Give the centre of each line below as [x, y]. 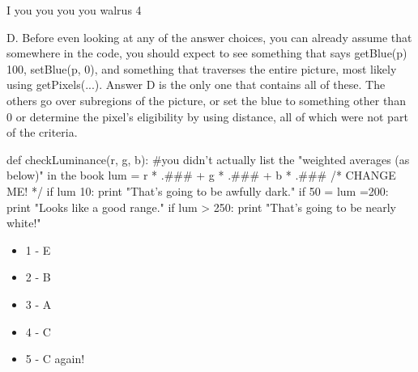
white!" [24, 223]
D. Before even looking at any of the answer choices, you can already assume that [209, 37]
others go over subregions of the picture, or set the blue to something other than [206, 100]
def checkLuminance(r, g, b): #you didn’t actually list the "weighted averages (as [208, 159]
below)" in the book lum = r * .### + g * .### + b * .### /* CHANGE [201, 175]
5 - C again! [55, 359]
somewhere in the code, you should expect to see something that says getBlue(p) [207, 53]
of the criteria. [42, 132]
